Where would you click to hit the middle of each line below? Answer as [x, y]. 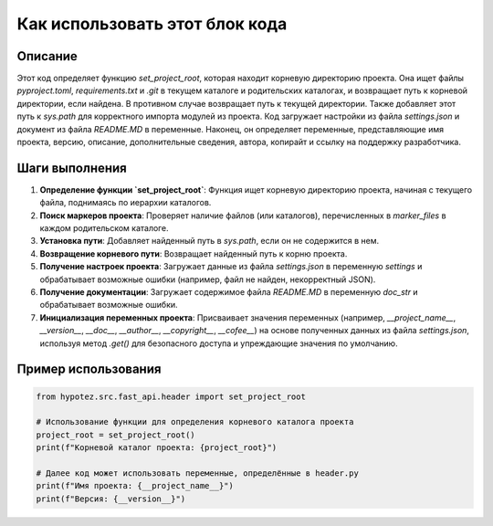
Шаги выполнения [72, 168]
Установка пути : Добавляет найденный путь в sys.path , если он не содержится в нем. [210, 241]
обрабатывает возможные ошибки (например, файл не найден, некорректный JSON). [208, 279]
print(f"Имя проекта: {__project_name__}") [135, 486]
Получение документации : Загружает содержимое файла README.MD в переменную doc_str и [229, 292]
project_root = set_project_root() [115, 435]
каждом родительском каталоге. [104, 228]
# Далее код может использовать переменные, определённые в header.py [198, 473]
